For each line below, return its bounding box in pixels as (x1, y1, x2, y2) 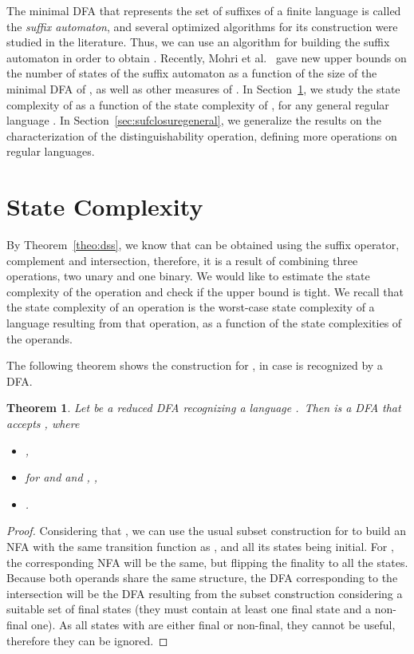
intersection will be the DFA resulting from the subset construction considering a (6, 585, 403, 601)
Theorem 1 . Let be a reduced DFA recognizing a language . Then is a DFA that (6, 399, 401, 416)
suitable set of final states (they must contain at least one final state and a (6, 600, 372, 617)
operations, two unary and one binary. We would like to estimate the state (6, 268, 370, 284)
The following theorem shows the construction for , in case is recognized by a (6, 357, 383, 374)
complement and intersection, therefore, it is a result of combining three (6, 252, 358, 268)
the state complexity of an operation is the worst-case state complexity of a (6, 299, 375, 315)
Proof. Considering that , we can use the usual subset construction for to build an (6, 522, 407, 539)
